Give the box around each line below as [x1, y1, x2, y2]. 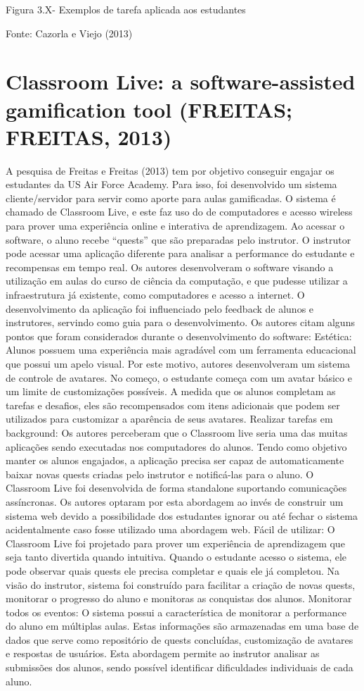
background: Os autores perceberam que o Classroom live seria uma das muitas [6, 425, 348, 440]
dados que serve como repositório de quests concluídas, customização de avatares [6, 632, 353, 647]
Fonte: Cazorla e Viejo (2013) [6, 25, 133, 40]
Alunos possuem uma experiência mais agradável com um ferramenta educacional [6, 342, 356, 357]
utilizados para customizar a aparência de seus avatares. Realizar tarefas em [6, 411, 333, 426]
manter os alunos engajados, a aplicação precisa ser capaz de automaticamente [6, 453, 344, 468]
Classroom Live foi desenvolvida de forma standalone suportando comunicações [6, 480, 347, 495]
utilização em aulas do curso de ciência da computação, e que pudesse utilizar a [6, 273, 348, 288]
